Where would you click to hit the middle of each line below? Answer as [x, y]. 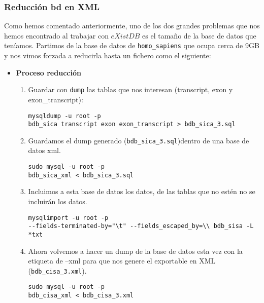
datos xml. [44, 150]
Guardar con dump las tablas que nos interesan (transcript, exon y [130, 89]
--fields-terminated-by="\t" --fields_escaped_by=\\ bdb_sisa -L [141, 226]
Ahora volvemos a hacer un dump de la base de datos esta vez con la [135, 251]
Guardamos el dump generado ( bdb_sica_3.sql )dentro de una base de [139, 140]
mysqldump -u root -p [64, 116]
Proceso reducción [48, 72]
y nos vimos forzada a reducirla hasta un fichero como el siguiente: [108, 55]
